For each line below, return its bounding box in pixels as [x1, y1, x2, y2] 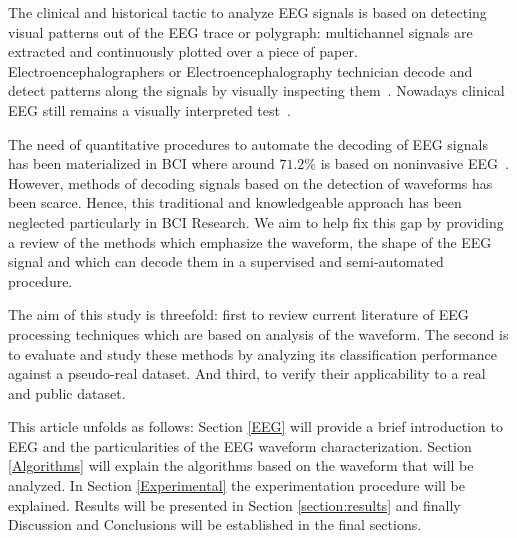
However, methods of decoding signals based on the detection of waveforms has [8, 172, 493, 193]
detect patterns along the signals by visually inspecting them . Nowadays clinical [8, 80, 505, 101]
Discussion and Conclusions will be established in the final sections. [8, 514, 422, 535]
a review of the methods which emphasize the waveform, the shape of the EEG [8, 231, 492, 252]
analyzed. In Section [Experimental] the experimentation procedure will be [8, 475, 465, 496]
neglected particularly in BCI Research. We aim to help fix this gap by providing [8, 211, 504, 232]
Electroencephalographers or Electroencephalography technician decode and [8, 60, 473, 81]
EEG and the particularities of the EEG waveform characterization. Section [8, 435, 472, 456]
